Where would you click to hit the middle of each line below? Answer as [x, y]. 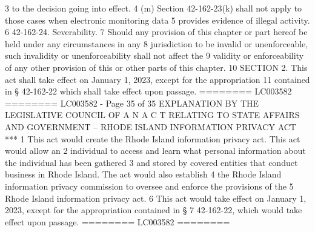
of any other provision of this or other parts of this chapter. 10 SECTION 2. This [156, 67]
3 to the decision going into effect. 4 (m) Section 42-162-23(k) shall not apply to [154, 8]
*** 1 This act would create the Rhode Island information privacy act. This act [153, 138]
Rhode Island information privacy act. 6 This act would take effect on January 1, [156, 198]
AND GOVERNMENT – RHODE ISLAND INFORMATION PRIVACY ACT [151, 126]
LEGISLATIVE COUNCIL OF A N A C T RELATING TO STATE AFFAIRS [152, 115]
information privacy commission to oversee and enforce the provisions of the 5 [149, 186]
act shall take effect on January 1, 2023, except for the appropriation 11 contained [157, 79]
